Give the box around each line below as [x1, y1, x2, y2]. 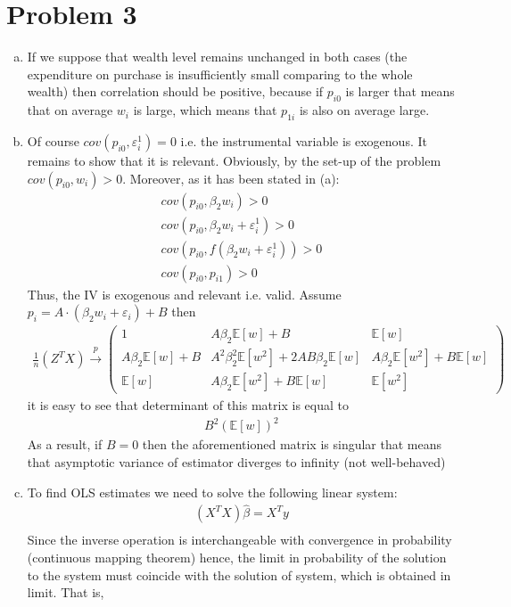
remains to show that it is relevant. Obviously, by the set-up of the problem [27, 151, 441, 169]
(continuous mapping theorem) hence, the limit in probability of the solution [27, 548, 447, 566]
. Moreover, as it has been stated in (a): [122, 168, 340, 187]
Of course [27, 131, 79, 150]
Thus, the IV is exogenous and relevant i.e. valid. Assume [27, 284, 342, 303]
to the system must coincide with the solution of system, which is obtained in [27, 565, 451, 584]
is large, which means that [133, 101, 277, 119]
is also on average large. [299, 101, 430, 119]
